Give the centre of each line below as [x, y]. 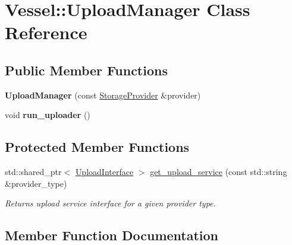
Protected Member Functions [97, 147]
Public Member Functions [86, 70]
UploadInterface [104, 172]
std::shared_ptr [33, 172]
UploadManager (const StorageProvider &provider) [103, 95]
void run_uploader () [48, 115]
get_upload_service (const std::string [219, 172]
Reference [46, 32]
